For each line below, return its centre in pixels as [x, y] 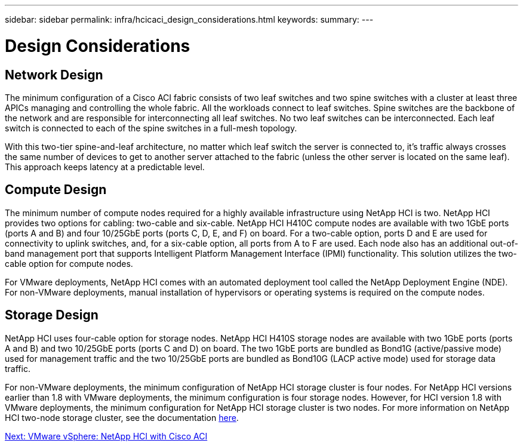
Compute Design [56, 190]
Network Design [54, 75]
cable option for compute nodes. [69, 263]
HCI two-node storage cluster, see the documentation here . [122, 417]
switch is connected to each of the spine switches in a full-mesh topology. [151, 128]
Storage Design [52, 315]
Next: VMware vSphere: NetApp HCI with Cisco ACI [106, 436]
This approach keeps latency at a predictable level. [105, 167]
